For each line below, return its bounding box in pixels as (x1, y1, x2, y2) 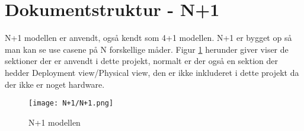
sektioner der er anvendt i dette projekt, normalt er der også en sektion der (5, 55, 278, 67)
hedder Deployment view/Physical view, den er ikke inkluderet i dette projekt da (5, 66, 299, 78)
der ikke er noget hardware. (5, 78, 105, 90)
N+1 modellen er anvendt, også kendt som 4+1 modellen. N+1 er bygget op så (5, 31, 292, 44)
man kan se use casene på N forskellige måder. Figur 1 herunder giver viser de (5, 43, 289, 55)
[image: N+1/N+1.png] (28, 99, 114, 108)
